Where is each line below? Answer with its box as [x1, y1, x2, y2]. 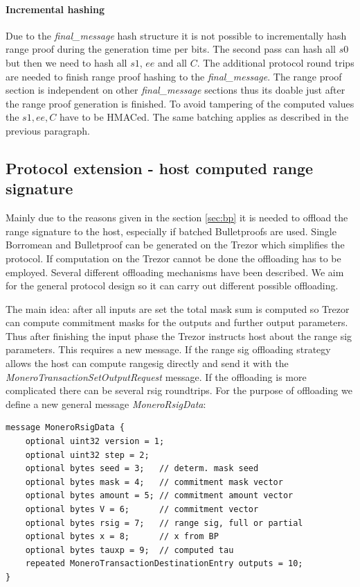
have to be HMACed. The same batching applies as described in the [59, 110, 349, 124]
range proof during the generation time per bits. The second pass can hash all [6, 42, 336, 56]
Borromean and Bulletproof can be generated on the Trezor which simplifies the [6, 237, 345, 252]
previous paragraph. [6, 123, 90, 137]
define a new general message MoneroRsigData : [6, 396, 206, 411]
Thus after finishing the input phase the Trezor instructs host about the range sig [6, 328, 352, 343]
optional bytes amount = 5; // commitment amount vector [25, 491, 294, 501]
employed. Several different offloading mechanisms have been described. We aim [6, 264, 344, 279]
